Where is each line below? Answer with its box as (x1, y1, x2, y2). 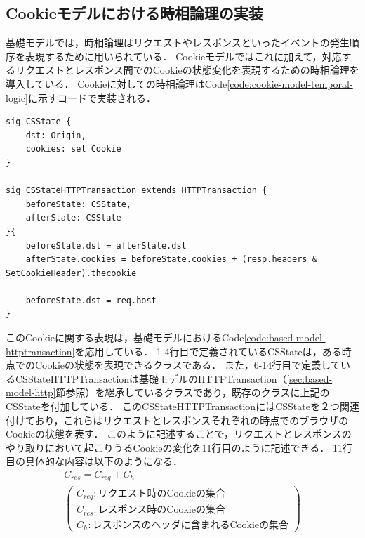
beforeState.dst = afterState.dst (25, 240, 187, 251)
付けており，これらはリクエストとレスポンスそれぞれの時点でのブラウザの (6, 412, 349, 427)
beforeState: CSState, (25, 199, 131, 209)
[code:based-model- (244, 330, 326, 345)
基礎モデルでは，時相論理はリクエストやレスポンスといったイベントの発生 (6, 35, 350, 50)
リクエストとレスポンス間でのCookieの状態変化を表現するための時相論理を (15, 63, 359, 77)
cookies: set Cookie (25, 144, 121, 155)
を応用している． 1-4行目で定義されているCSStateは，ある (74, 343, 342, 358)
